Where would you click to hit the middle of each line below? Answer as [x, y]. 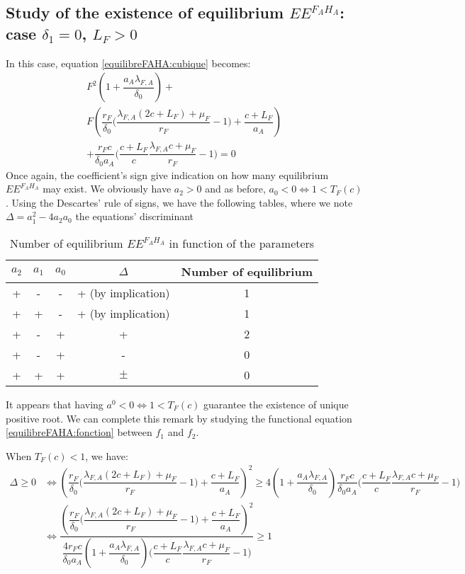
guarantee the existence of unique [276, 404]
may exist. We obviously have [107, 189]
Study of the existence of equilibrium [145, 12]
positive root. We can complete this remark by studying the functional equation [179, 418]
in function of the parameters [242, 243]
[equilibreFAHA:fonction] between [79, 432]
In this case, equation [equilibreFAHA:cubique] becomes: [128, 63]
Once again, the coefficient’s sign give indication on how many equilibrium [167, 174]
